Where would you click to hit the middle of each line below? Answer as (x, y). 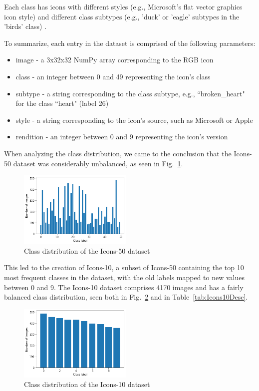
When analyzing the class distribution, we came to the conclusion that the (118, 153)
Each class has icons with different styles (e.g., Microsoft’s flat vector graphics (123, 6)
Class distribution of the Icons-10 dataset (87, 384)
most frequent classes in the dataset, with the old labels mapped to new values (124, 277)
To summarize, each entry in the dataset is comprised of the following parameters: (130, 43)
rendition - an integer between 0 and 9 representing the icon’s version (122, 137)
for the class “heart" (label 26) (62, 103)
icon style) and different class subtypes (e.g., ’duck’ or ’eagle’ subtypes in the (122, 16)
